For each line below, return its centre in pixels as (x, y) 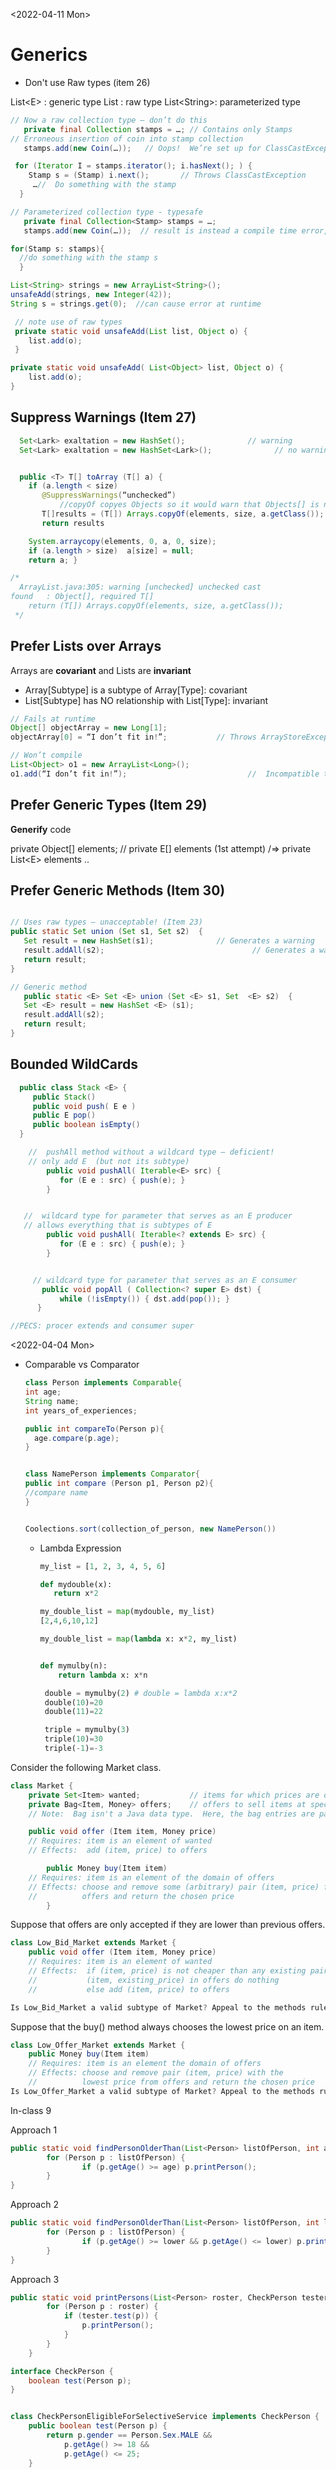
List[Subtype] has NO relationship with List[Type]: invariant (146, 700)
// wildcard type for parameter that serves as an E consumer (165, 1280)
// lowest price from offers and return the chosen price (171, 2082)
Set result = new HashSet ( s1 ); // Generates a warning (169, 941)
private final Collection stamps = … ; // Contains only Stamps (158, 129)
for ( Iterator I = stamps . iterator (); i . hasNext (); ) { (133, 166)
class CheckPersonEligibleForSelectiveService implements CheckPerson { (165, 2417)
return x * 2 (76, 1594)
